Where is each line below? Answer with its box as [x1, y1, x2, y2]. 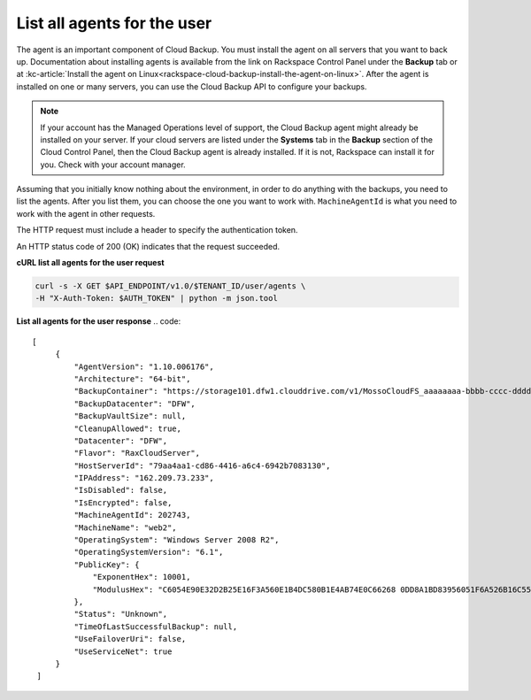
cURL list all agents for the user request [16, 258, 165, 268]
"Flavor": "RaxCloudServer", [73, 448, 201, 458]
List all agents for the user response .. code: [16, 316, 181, 327]
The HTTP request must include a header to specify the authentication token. [16, 225, 298, 235]
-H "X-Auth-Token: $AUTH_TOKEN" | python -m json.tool [35, 293, 278, 304]
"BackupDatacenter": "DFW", [73, 398, 196, 409]
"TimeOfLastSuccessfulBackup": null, [73, 621, 238, 632]
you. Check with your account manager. [40, 159, 186, 170]
